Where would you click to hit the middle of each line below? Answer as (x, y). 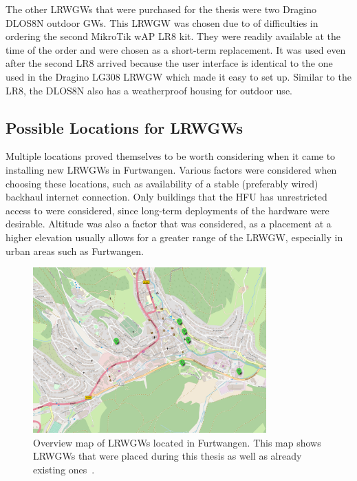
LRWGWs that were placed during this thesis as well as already (167, 456)
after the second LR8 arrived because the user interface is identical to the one (169, 63)
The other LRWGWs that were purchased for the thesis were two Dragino (161, 9)
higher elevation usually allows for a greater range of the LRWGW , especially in (174, 237)
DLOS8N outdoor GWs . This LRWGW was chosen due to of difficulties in (162, 22)
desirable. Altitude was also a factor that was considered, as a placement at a (169, 224)
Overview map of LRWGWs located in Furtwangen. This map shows (177, 442)
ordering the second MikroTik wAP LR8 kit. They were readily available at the (173, 36)
